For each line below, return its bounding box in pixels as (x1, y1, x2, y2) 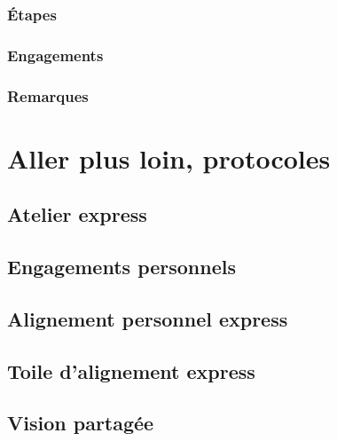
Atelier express (7, 201, 147, 228)
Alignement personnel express (7, 304, 288, 332)
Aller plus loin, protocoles (7, 139, 331, 176)
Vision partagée (7, 409, 154, 437)
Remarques (7, 84, 89, 106)
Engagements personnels (7, 253, 237, 280)
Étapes (7, 3, 57, 25)
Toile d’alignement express (7, 357, 255, 384)
